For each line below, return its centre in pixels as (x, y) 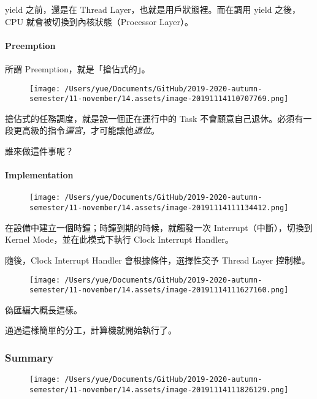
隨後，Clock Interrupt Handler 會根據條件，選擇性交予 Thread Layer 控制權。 (158, 260)
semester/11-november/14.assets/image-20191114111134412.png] (159, 208)
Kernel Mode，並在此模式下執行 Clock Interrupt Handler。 (119, 239)
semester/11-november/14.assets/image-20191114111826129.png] (159, 389)
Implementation (39, 175)
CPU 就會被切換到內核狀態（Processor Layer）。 (99, 21)
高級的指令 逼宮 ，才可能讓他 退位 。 (90, 130)
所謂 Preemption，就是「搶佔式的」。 (78, 68)
